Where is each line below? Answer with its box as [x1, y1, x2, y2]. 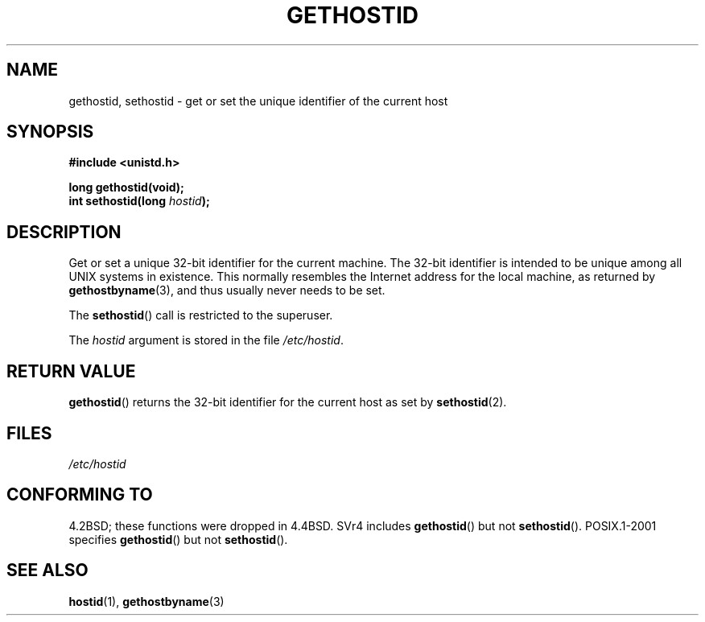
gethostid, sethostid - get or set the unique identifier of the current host [68, 93, 448, 108]
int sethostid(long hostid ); [68, 194, 210, 208]
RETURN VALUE [6, 360, 136, 381]
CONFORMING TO [6, 484, 153, 505]
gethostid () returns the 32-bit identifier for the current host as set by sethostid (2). [68, 395, 507, 410]
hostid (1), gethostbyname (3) [68, 594, 225, 608]
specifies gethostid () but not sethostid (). [68, 532, 288, 546]
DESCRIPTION [6, 221, 122, 242]
